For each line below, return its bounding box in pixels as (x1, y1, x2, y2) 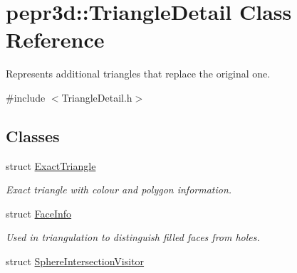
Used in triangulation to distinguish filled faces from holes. (6, 230, 260, 245)
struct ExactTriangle (6, 158, 96, 173)
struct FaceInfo (6, 205, 72, 220)
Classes (6, 124, 60, 146)
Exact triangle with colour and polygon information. (6, 182, 232, 197)
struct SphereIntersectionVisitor (6, 254, 145, 269)
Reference (6, 25, 105, 54)
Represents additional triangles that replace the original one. (6, 66, 271, 81)
